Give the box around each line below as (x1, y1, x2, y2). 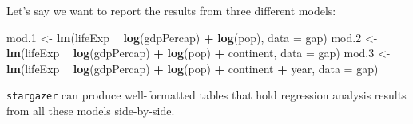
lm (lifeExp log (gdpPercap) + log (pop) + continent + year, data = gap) (6, 60, 379, 76)
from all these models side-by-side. (6, 103, 175, 119)
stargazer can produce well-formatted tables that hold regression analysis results (6, 87, 407, 103)
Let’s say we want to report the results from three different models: (6, 2, 336, 18)
